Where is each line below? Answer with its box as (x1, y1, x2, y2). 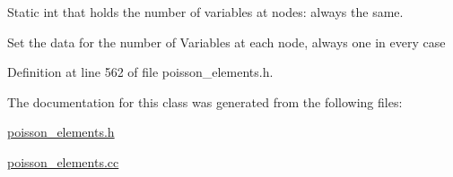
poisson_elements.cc (7, 152, 119, 171)
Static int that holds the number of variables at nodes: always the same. (7, 3, 404, 21)
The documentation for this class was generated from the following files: (7, 92, 403, 111)
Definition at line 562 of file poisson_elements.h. (7, 63, 274, 81)
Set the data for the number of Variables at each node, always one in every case (7, 32, 446, 51)
